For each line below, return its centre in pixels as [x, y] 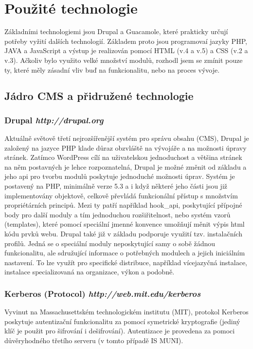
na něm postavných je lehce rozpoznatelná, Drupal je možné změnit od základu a [126, 166]
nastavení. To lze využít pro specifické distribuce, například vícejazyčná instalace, [126, 262]
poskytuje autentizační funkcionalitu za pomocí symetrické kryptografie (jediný [122, 321]
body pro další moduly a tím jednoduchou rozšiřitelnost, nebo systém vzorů [117, 214]
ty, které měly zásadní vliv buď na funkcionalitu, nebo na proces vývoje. [112, 69]
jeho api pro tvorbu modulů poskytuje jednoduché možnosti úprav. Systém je [120, 176]
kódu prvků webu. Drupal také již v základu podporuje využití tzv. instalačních [123, 234]
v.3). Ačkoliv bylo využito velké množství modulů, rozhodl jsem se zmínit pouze [124, 60]
